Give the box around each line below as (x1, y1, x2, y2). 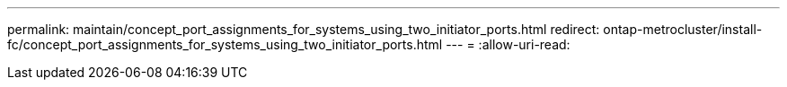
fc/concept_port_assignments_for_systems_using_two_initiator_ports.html (7, 37, 443, 52)
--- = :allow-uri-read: (446, 37, 570, 52)
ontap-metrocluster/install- (603, 22, 763, 37)
